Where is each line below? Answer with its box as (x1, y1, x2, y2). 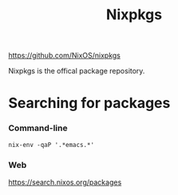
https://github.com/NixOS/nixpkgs (8, 50, 121, 61)
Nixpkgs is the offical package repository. (8, 66, 145, 76)
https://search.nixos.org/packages (8, 177, 122, 187)
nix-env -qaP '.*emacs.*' (8, 141, 94, 149)
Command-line (8, 122, 68, 133)
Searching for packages (8, 94, 171, 113)
